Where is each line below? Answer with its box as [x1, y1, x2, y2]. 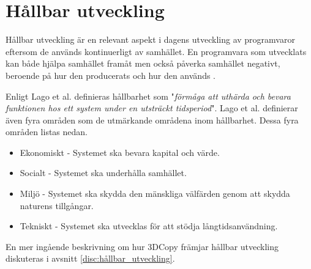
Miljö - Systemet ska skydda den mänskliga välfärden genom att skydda [20, 187, 290, 200]
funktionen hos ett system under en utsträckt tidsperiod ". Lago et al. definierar [6, 101, 298, 114]
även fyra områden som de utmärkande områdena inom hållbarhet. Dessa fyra [6, 113, 299, 126]
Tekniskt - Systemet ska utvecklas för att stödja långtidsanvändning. [20, 219, 278, 232]
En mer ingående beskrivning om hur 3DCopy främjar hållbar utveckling [6, 240, 279, 252]
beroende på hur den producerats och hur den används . [6, 68, 216, 81]
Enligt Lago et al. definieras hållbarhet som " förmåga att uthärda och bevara [6, 89, 291, 102]
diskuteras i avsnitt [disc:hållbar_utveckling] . [6, 252, 175, 265]
